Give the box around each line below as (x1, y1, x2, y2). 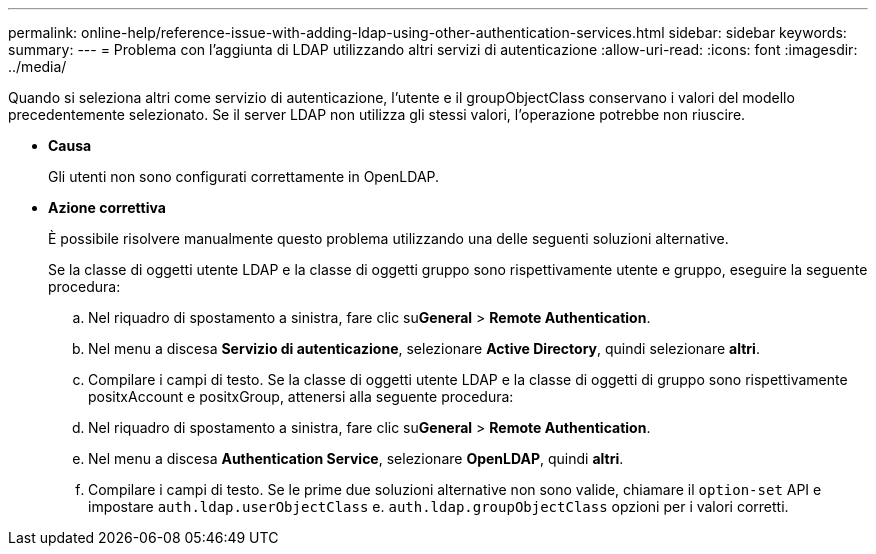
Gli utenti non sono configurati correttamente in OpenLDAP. (48, 168, 440, 185)
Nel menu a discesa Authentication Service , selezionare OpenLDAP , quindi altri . (88, 450, 624, 467)
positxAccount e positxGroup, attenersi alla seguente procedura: (88, 388, 514, 405)
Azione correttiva (48, 199, 166, 216)
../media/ (8, 58, 67, 75)
